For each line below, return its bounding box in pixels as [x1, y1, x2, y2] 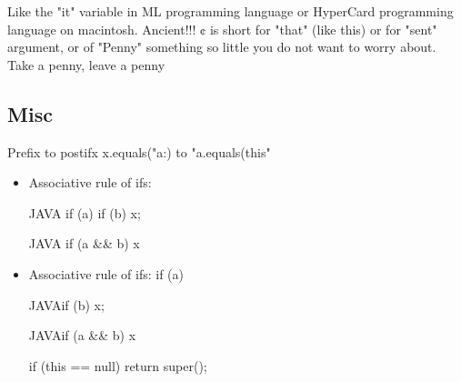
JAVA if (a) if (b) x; [28, 203, 141, 222]
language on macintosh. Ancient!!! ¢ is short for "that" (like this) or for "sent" [7, 19, 437, 38]
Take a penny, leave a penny [7, 55, 165, 74]
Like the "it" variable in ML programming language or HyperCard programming [7, 2, 454, 20]
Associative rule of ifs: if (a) [28, 264, 185, 283]
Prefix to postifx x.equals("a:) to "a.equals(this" [7, 142, 271, 161]
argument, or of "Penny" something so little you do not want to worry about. [7, 37, 436, 56]
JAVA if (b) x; [28, 295, 105, 314]
